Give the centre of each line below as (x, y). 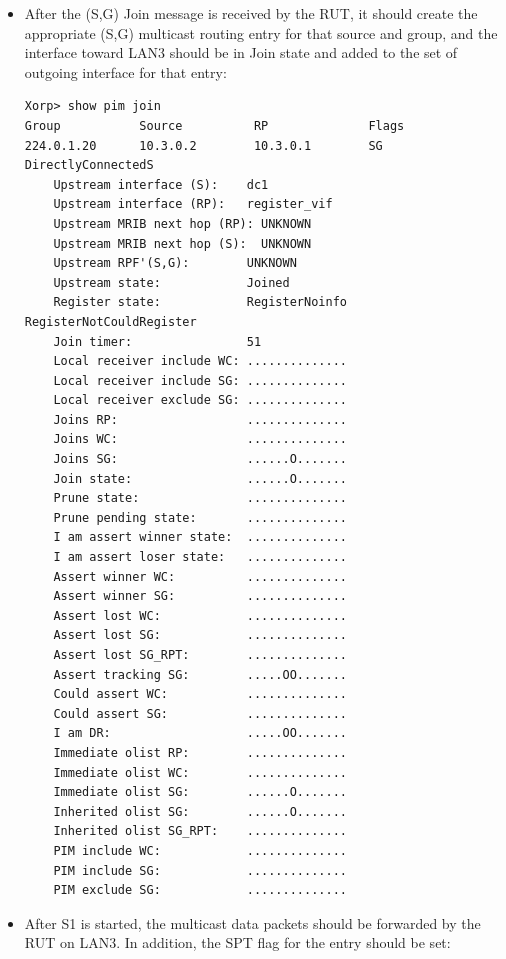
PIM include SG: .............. (200, 870)
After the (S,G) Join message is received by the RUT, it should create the (251, 13)
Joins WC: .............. (200, 439)
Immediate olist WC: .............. (200, 772)
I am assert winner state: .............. (200, 537)
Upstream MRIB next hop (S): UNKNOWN (182, 243)
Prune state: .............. (200, 498)
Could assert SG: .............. (200, 713)
